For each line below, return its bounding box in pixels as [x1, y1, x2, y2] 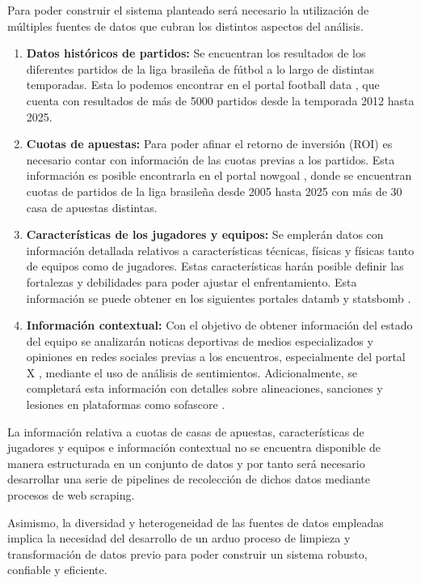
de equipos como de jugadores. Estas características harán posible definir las [26, 257, 404, 274]
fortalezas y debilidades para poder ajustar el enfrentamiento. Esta [26, 273, 357, 290]
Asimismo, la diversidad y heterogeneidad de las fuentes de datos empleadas [7, 513, 384, 530]
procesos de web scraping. [7, 487, 135, 504]
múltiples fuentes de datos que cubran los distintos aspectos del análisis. [7, 17, 364, 34]
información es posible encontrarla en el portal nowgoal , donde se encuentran [26, 167, 412, 184]
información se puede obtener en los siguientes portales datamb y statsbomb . [26, 289, 411, 306]
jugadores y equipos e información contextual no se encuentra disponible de [7, 439, 381, 456]
